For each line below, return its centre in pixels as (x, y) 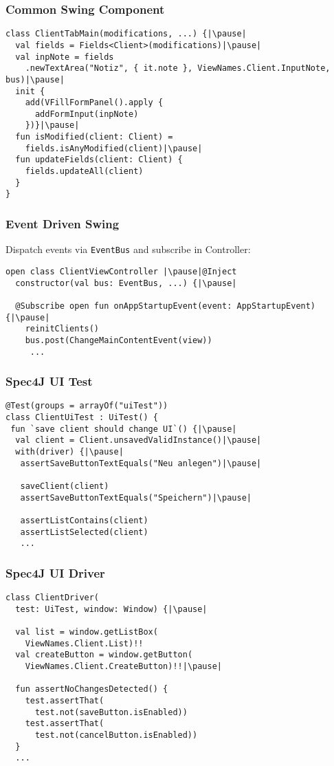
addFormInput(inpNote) (87, 114)
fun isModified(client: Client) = (94, 137)
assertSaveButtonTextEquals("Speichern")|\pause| (136, 497)
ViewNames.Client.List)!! (84, 643)
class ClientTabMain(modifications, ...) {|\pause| (126, 34)
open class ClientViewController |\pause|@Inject (121, 271)
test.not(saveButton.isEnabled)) (111, 712)
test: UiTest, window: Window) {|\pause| (111, 609)
